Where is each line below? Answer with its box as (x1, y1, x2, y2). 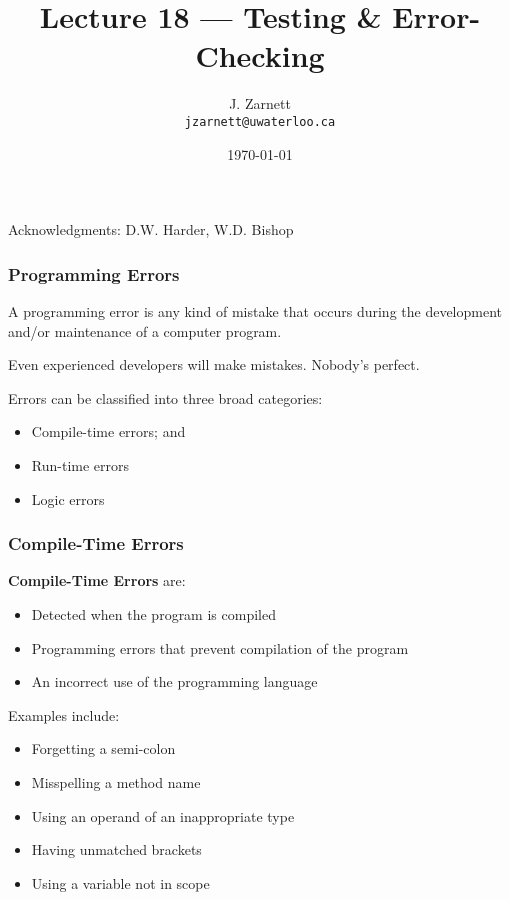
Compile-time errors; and (31, 421, 186, 442)
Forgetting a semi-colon (31, 738, 176, 759)
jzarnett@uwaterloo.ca (184, 114, 336, 129)
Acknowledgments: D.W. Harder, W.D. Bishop (8, 219, 294, 240)
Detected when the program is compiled (31, 603, 276, 624)
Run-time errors (31, 454, 130, 475)
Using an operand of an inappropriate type (31, 805, 295, 826)
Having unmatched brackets (31, 839, 202, 860)
